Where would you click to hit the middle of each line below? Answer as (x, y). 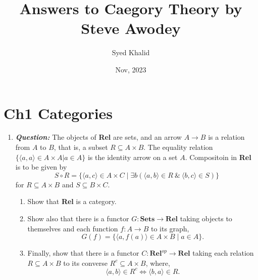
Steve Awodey (131, 28)
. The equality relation (178, 147)
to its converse (85, 263)
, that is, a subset (81, 147)
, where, (158, 263)
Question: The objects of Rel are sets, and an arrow (98, 137)
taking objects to (206, 218)
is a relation (226, 137)
